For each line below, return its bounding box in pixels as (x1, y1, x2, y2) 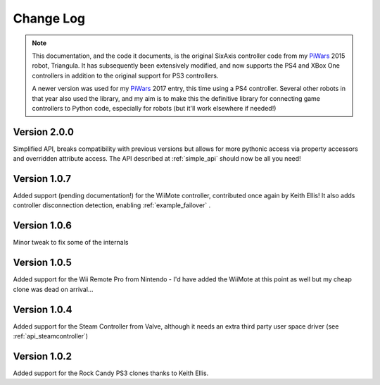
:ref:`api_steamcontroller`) (13, 331, 88, 340)
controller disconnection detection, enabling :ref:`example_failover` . (13, 201, 211, 209)
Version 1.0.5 (13, 257, 72, 269)
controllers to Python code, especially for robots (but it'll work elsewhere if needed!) (32, 104, 277, 112)
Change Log (13, 11, 86, 26)
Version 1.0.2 (13, 350, 72, 362)
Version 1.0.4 (13, 303, 73, 315)
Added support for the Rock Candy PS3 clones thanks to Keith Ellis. (13, 369, 209, 377)
